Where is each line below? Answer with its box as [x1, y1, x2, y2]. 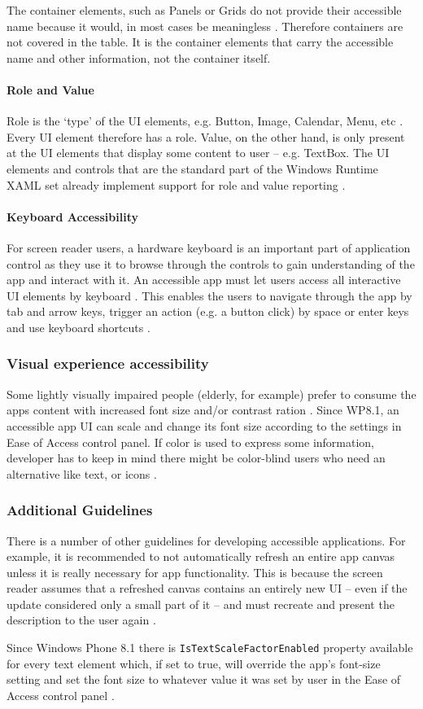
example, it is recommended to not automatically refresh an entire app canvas [7, 548, 395, 565]
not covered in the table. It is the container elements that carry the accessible [7, 33, 394, 50]
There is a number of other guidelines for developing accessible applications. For [7, 532, 406, 549]
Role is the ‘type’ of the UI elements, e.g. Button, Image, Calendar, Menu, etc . [7, 112, 403, 129]
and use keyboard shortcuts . [7, 318, 150, 335]
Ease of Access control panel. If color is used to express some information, [7, 433, 375, 450]
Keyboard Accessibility [7, 208, 138, 225]
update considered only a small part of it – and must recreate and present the [7, 595, 395, 612]
